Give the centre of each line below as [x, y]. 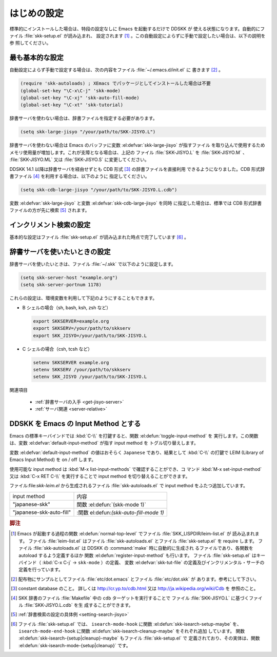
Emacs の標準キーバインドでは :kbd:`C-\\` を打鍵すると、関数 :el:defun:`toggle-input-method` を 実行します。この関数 [134, 436]
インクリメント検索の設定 [50, 225]
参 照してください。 [30, 43]
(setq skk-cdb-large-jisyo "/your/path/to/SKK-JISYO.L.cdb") [99, 190]
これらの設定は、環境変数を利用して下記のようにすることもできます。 [83, 298]
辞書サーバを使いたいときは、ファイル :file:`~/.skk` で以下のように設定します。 [93, 264]
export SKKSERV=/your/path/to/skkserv [82, 328]
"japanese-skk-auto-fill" [42, 512]
